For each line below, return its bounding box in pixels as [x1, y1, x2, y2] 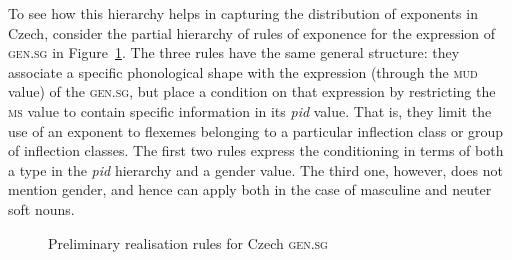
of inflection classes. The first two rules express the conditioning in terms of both [8, 140, 504, 161]
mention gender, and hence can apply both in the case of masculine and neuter [8, 179, 492, 200]
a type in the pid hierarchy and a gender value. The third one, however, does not [8, 159, 503, 180]
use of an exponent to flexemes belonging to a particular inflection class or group [8, 120, 504, 141]
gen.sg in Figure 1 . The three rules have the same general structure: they [8, 42, 460, 63]
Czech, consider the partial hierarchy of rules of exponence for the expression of [8, 22, 496, 43]
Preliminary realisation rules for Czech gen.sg [48, 232, 328, 253]
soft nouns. [8, 198, 75, 219]
